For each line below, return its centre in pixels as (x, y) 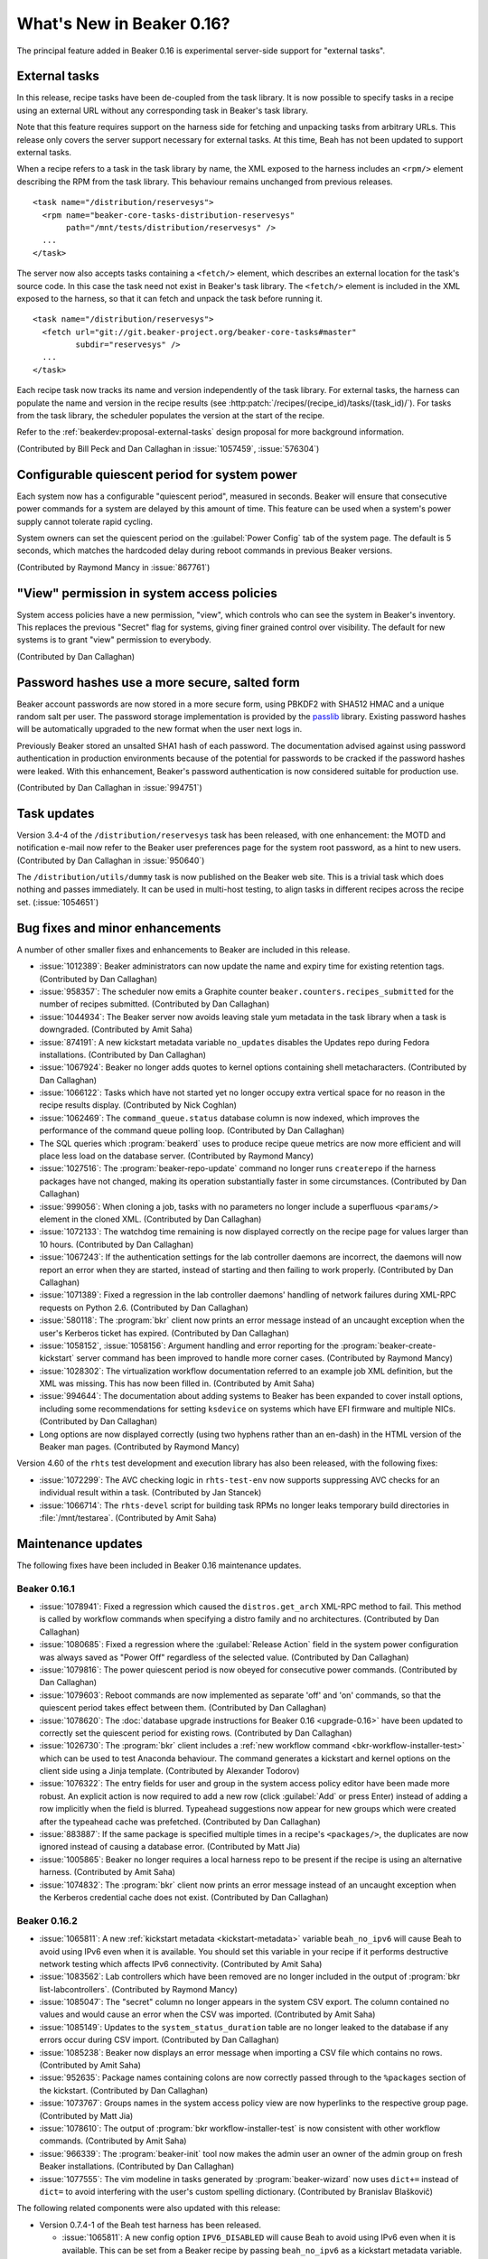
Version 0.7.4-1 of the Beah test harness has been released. (150, 2225)
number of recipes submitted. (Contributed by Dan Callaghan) (155, 1004)
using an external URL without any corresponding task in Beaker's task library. (163, 110)
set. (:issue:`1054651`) (58, 902)
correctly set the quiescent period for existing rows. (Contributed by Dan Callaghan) (196, 1733)
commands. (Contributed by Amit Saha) (113, 2141)
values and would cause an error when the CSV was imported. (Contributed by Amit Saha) (207, 2014)
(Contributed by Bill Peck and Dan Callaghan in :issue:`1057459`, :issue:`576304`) (168, 448)
